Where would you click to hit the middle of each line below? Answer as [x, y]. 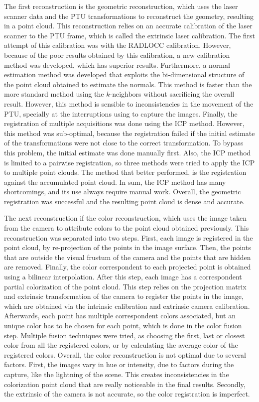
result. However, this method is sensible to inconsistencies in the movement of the [129, 103]
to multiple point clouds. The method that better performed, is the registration [125, 172]
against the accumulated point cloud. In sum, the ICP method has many [115, 182]
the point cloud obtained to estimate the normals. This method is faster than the [128, 84]
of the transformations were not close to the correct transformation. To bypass [124, 143]
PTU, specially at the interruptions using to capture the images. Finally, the [121, 113]
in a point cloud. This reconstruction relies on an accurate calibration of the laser [128, 26]
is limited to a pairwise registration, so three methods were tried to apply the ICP [129, 162]
